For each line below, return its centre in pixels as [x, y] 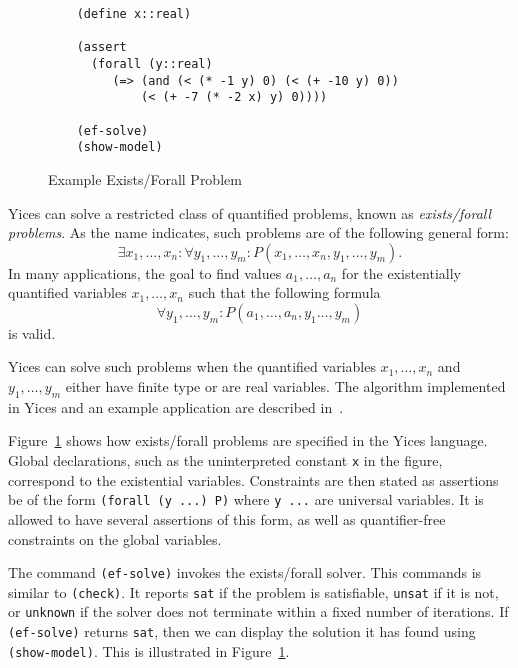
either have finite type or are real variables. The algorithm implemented [285, 386]
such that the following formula [284, 292]
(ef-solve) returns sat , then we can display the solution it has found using [242, 631]
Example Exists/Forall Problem [145, 178]
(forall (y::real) [151, 63]
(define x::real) [134, 14]
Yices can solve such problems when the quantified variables [192, 366]
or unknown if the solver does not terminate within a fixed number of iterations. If [258, 611]
